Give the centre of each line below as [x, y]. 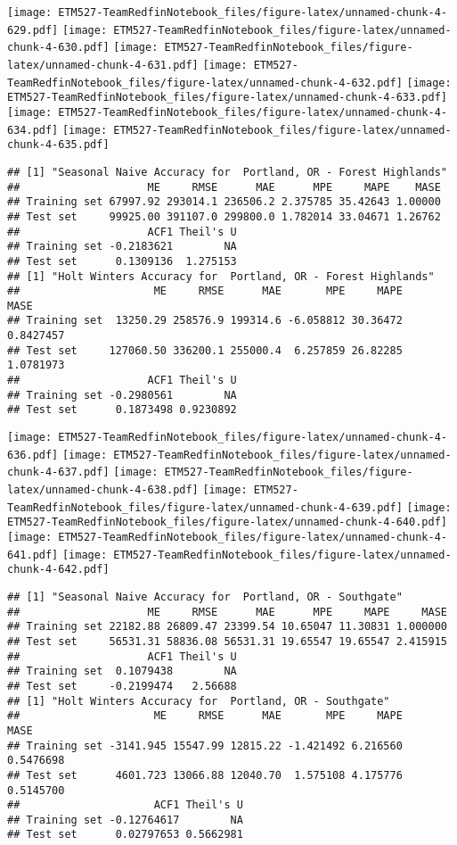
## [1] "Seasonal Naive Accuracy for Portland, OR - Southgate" [205, 596]
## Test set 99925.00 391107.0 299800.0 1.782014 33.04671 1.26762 [224, 216]
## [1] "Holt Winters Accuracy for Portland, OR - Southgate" [199, 701]
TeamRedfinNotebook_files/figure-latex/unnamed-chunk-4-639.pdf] [205, 507]
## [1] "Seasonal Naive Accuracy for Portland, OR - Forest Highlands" [227, 172]
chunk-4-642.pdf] [58, 570]
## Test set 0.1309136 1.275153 [122, 261]
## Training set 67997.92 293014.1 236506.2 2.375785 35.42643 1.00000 [224, 202]
